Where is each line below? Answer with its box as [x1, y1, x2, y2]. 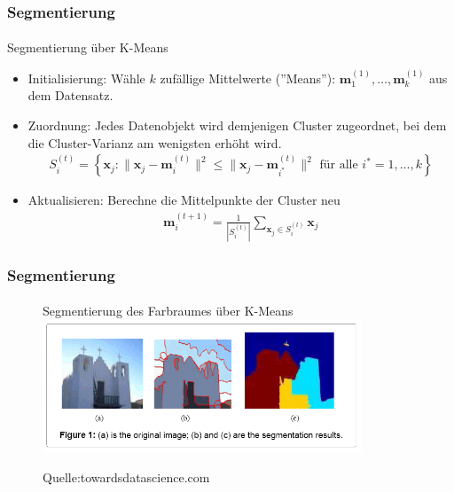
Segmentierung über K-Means [7, 38, 168, 57]
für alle [319, 159, 358, 172]
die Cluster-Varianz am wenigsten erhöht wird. [27, 133, 282, 152]
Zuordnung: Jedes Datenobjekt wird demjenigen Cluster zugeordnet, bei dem [27, 116, 447, 135]
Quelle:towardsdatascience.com [43, 467, 210, 486]
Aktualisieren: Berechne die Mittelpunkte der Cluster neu [27, 191, 340, 209]
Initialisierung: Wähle [27, 68, 145, 87]
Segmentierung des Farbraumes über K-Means [43, 301, 294, 320]
